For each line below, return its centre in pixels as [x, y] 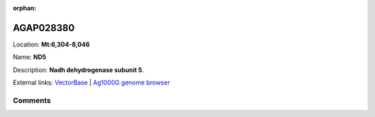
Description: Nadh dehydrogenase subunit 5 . [78, 70]
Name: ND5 [30, 57]
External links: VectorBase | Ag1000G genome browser [91, 82]
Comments [32, 100]
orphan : [25, 8]
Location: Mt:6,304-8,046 [51, 44]
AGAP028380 [44, 28]
